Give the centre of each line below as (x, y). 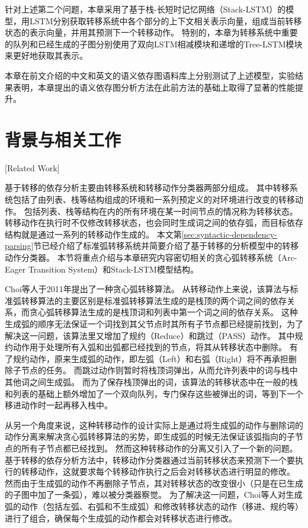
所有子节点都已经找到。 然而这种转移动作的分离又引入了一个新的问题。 (159, 448)
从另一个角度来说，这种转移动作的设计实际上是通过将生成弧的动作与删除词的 (154, 425)
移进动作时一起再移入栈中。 (59, 405)
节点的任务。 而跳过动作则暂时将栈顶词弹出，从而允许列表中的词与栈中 (159, 370)
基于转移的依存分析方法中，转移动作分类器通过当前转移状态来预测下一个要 (150, 460)
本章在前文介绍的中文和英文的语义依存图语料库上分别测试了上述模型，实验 (150, 75)
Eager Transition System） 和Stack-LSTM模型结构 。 (102, 269)
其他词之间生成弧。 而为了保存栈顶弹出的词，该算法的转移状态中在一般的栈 (151, 381)
